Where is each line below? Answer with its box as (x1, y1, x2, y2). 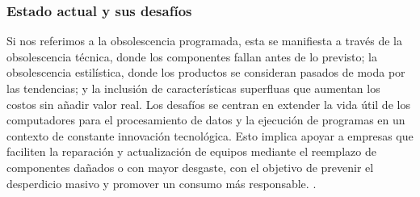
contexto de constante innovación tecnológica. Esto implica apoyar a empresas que (6, 127, 414, 144)
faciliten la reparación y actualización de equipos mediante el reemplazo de (6, 143, 376, 160)
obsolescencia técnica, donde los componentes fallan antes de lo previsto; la (6, 48, 377, 65)
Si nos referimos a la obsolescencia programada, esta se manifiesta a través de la (6, 32, 402, 49)
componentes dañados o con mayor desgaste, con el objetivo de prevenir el (6, 158, 374, 175)
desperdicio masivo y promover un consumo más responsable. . (6, 174, 317, 191)
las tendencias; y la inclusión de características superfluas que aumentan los (6, 80, 380, 96)
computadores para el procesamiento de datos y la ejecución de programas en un (6, 111, 405, 128)
